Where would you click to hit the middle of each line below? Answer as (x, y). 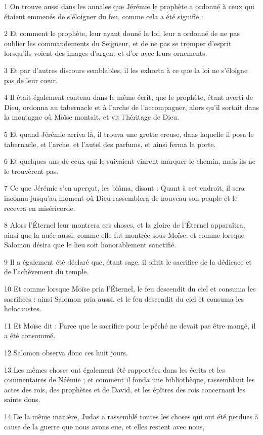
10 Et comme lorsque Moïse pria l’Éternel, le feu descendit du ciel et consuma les (130, 289)
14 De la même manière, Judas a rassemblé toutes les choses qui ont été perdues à (131, 416)
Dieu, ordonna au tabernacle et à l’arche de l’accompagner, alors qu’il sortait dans (131, 107)
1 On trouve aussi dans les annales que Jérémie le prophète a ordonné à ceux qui (129, 6)
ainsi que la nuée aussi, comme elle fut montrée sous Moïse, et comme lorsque (124, 234)
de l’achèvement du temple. (47, 271)
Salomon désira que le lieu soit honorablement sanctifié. (90, 245)
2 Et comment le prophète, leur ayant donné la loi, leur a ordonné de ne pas (122, 33)
